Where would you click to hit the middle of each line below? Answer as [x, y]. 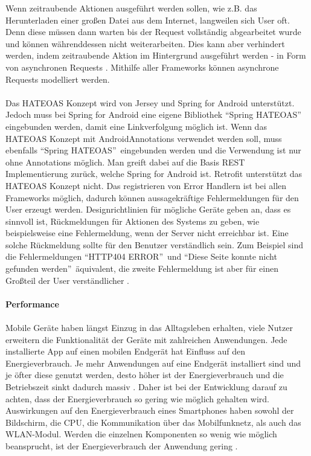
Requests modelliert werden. [58, 79]
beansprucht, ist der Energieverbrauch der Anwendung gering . [122, 445]
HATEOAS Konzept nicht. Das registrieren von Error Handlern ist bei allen [146, 185]
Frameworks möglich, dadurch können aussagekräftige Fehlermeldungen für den [152, 197]
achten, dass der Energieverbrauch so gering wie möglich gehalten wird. [137, 398]
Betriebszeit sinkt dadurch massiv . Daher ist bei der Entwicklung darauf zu [146, 387]
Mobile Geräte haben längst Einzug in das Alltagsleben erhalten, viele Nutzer [149, 328]
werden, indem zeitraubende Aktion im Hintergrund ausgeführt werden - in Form [156, 55]
